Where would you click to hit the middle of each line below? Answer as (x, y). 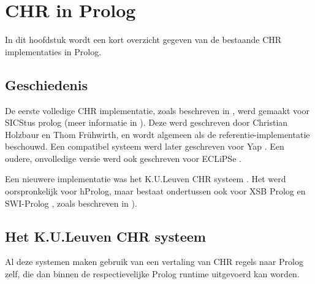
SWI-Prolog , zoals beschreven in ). (71, 203)
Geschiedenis (46, 84)
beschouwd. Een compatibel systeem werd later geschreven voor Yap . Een (145, 146)
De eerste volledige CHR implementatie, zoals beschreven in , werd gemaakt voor (157, 110)
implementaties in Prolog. (53, 51)
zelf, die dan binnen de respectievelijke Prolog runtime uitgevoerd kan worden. (152, 274)
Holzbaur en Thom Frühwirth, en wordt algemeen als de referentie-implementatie (157, 134)
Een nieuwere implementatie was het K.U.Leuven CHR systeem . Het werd (146, 179)
